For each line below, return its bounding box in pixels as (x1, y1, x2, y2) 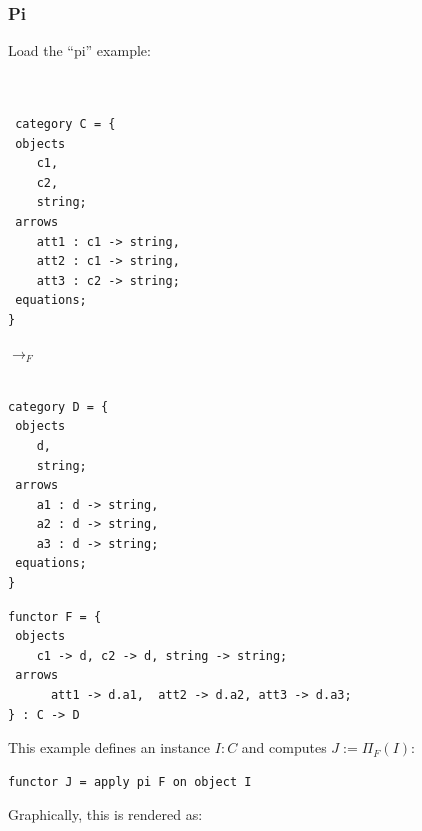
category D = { (8, 399, 109, 414)
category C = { (15, 117, 116, 131)
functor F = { (8, 609, 102, 624)
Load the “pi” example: (8, 40, 151, 61)
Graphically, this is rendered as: (8, 804, 203, 825)
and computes (241, 737, 327, 758)
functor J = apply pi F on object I (8, 774, 252, 789)
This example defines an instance (8, 737, 211, 758)
